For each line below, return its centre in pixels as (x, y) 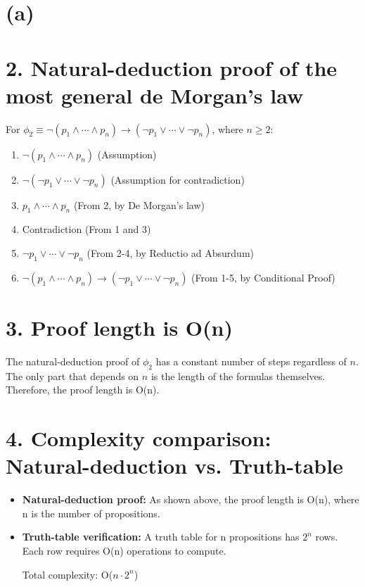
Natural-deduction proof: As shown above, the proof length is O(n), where (191, 499)
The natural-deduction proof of (73, 361)
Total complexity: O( (68, 574)
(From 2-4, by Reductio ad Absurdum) (170, 253)
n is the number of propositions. (91, 513)
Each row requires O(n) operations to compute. (124, 551)
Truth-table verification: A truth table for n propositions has (161, 537)
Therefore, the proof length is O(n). (83, 390)
